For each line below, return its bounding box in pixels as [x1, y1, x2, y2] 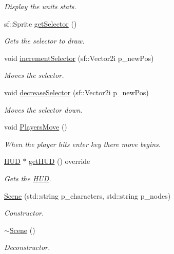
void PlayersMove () [4, 121, 67, 132]
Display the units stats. [4, 1, 76, 11]
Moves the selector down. [4, 104, 83, 115]
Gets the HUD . [4, 173, 51, 183]
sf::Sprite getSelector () [4, 18, 77, 29]
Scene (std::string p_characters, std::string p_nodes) [4, 190, 171, 201]
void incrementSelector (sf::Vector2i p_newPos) [4, 52, 154, 63]
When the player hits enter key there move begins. [4, 138, 161, 149]
